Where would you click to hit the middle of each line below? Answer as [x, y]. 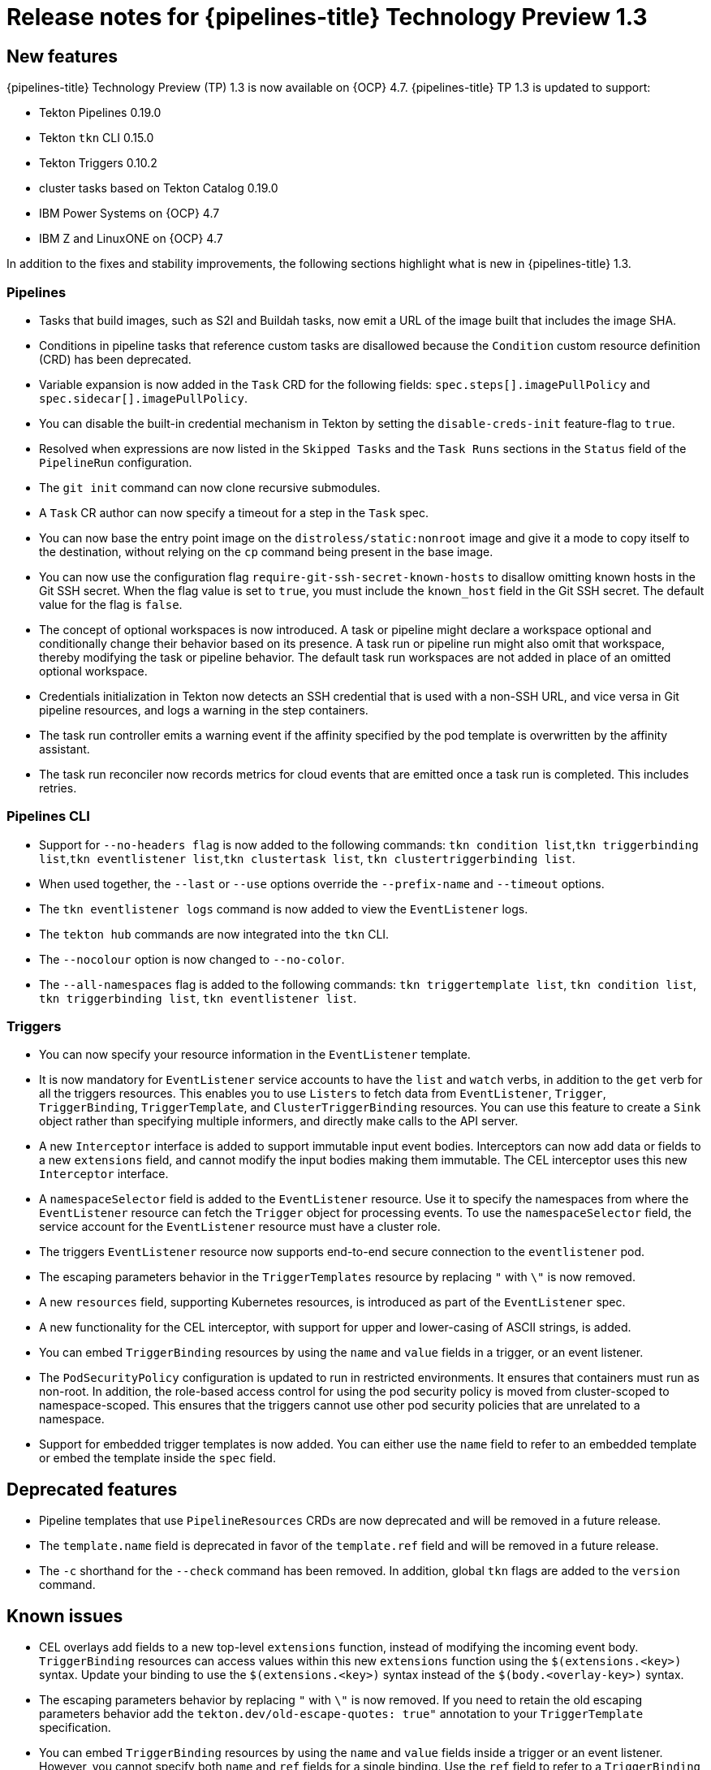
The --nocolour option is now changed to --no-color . [192, 959]
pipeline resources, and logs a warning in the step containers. [204, 710]
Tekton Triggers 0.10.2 [98, 163]
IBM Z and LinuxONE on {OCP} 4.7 [131, 239]
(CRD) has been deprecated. [115, 359]
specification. [75, 1728]
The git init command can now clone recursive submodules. [210, 487]
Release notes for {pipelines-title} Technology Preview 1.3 [327, 17]
